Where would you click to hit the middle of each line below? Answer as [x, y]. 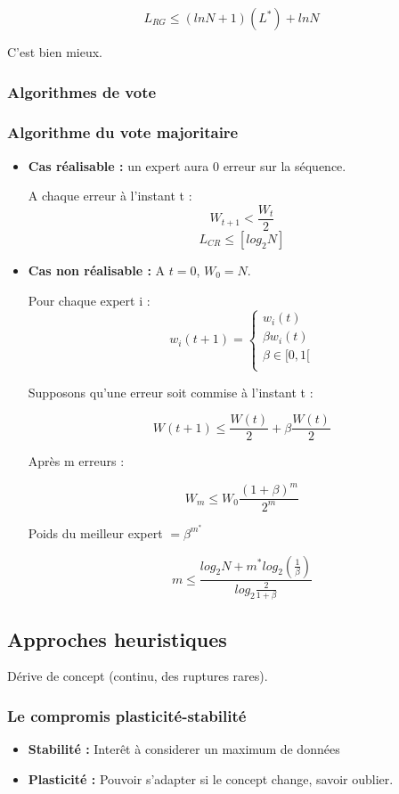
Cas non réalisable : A [97, 270]
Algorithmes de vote [82, 91]
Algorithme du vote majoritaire [123, 132]
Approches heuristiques [117, 638]
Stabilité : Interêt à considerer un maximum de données [184, 749]
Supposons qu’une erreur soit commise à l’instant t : [171, 392]
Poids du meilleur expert [95, 532]
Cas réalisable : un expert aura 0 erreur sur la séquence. [187, 165]
